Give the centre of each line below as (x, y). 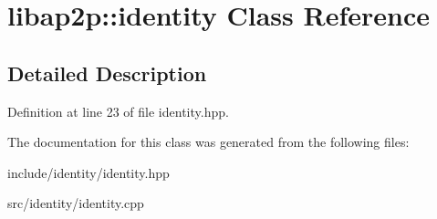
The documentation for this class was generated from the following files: (208, 142)
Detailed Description (107, 73)
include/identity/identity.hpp (88, 172)
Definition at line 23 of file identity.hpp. (118, 111)
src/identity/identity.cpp (76, 203)
